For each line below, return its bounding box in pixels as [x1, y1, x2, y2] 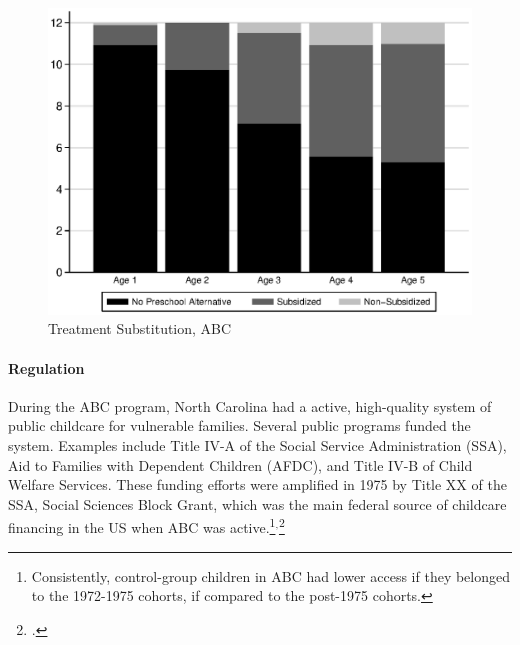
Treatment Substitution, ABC [48, 318, 232, 339]
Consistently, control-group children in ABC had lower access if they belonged [31, 565, 511, 586]
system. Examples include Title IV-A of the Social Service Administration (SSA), [8, 434, 507, 455]
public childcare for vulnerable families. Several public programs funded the [8, 415, 471, 436]
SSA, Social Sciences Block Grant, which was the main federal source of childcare [8, 493, 507, 514]
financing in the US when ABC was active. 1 [8, 514, 276, 538]
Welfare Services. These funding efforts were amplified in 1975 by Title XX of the [8, 474, 507, 495]
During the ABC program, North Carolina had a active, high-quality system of [8, 395, 492, 416]
